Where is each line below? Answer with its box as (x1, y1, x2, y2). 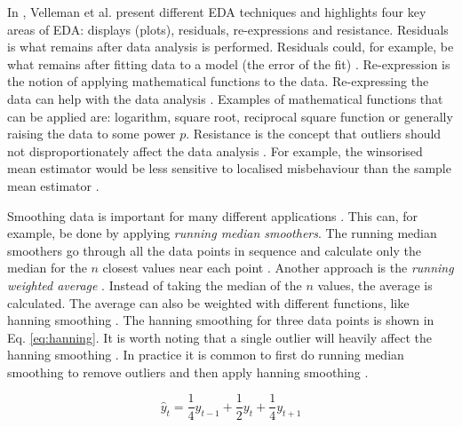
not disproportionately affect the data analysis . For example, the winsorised (7, 141, 423, 160)
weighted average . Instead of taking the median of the (7, 275, 302, 294)
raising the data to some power (7, 124, 176, 143)
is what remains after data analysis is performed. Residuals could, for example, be (7, 37, 454, 56)
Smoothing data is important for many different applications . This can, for (7, 206, 418, 225)
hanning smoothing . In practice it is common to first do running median (7, 345, 404, 364)
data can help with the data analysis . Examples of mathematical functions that (7, 89, 443, 107)
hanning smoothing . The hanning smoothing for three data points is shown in (7, 311, 434, 329)
